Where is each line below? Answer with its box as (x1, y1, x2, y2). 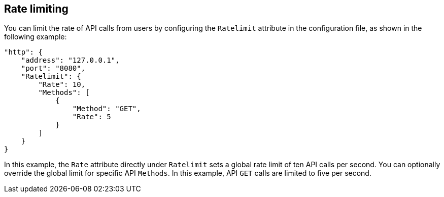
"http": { (4, 48, 43, 57)
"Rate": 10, (38, 80, 86, 89)
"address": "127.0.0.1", (21, 56, 120, 65)
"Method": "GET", (72, 105, 141, 113)
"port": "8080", (21, 64, 86, 73)
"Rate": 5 (72, 113, 111, 121)
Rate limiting (4, 3, 69, 15)
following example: (4, 32, 67, 41)
